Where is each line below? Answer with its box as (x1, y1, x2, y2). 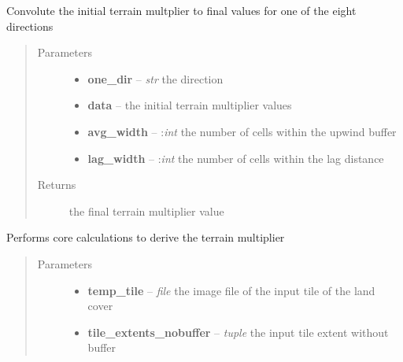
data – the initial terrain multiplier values (87, 97, 292, 113)
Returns (37, 176, 76, 193)
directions (6, 17, 54, 34)
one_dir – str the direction (87, 70, 224, 87)
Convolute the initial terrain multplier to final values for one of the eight (6, 2, 357, 18)
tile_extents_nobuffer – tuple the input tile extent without (87, 323, 389, 340)
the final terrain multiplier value (68, 202, 224, 219)
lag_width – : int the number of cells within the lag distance (87, 150, 384, 166)
